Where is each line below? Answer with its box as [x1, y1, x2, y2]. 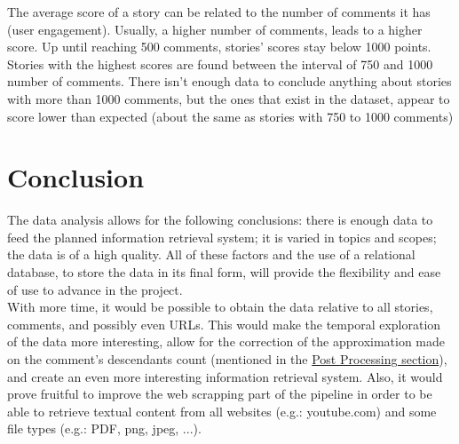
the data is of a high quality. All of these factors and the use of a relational [7, 245, 415, 264]
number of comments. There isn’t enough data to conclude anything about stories [7, 72, 452, 91]
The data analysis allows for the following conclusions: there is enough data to [7, 210, 433, 229]
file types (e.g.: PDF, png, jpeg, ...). [7, 419, 202, 438]
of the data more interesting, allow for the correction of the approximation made [7, 332, 446, 351]
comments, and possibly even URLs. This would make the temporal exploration [7, 314, 441, 333]
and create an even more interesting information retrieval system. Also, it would [7, 367, 443, 385]
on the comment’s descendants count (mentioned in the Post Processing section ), [7, 350, 447, 369]
